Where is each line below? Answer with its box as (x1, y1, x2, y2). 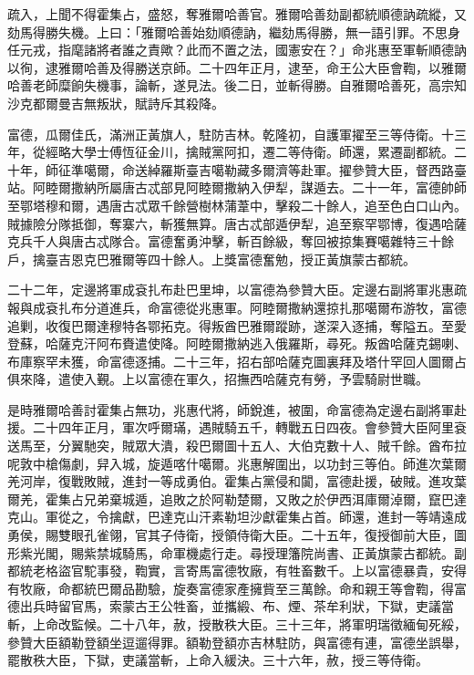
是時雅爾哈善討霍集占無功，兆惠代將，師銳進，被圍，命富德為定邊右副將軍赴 (7, 400, 467, 419)
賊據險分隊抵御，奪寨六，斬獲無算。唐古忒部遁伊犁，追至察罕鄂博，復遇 (7, 213, 441, 233)
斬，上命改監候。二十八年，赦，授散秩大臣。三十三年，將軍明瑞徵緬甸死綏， (7, 615, 467, 633)
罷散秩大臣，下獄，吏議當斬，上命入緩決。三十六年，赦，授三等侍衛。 (7, 650, 428, 670)
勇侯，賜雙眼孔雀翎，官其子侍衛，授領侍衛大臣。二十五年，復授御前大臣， (7, 525, 454, 545)
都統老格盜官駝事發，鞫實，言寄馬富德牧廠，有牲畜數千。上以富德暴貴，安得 (7, 561, 467, 580)
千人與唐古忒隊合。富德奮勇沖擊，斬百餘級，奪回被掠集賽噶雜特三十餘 (32, 232, 454, 251)
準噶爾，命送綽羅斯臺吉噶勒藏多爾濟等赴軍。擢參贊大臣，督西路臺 (70, 160, 467, 179)
